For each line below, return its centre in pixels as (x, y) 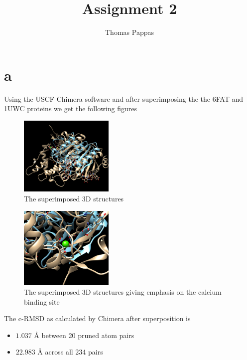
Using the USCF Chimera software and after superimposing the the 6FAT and (123, 98)
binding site (42, 301)
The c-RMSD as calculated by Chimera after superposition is (97, 318)
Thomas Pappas (129, 32)
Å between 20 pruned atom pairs (84, 335)
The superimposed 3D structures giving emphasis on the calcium (123, 292)
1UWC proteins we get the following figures (70, 108)
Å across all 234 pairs (70, 352)
